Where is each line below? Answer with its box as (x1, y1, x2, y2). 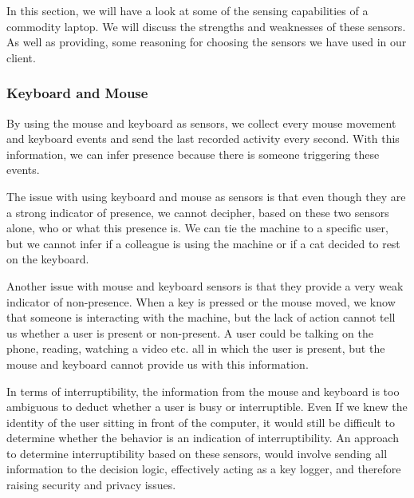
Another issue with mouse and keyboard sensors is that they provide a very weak (6, 277, 404, 294)
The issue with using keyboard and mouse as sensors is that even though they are (6, 188, 406, 204)
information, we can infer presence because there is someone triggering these (6, 145, 380, 162)
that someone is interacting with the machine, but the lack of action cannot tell (6, 309, 396, 326)
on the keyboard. (6, 251, 89, 267)
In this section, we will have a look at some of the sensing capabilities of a (6, 2, 369, 18)
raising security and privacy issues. (6, 476, 176, 493)
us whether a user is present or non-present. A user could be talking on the (6, 324, 373, 341)
